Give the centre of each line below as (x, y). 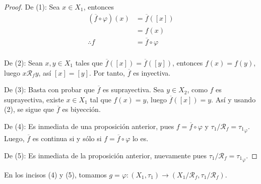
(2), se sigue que (29, 109)
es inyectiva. (152, 72)
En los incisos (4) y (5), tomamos (55, 174)
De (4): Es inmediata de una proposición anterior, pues (89, 126)
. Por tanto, (107, 72)
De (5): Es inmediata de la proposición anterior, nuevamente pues (106, 155)
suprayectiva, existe (34, 99)
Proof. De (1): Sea (32, 7)
